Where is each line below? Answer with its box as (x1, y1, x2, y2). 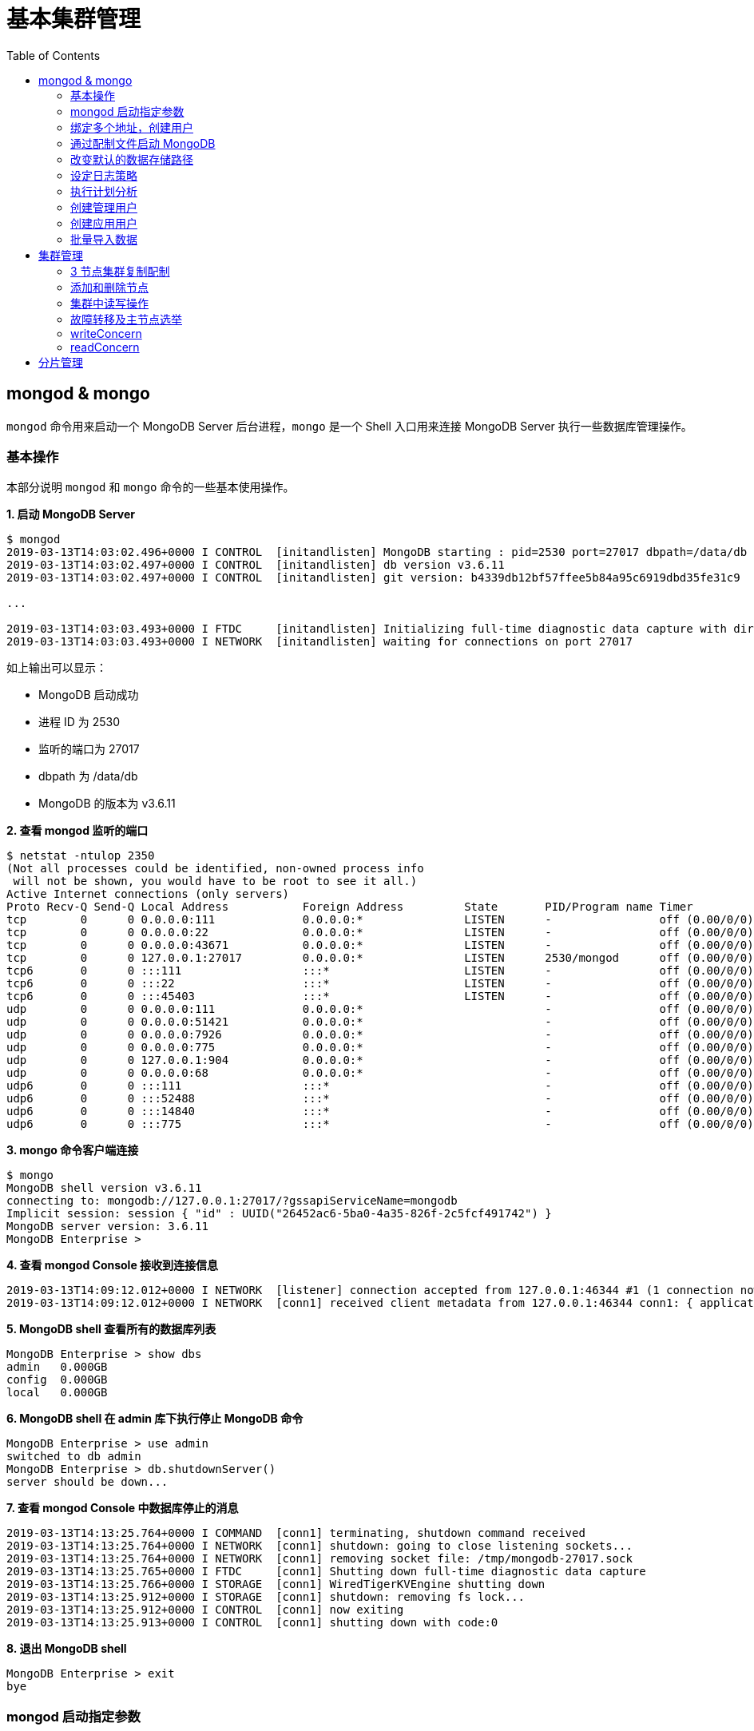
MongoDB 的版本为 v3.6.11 (38, 796, 176, 811)
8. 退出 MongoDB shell (6, 1642, 127, 1656)
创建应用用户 (70, 216, 137, 230)
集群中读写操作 (70, 296, 149, 310)
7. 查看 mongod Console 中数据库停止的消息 (6, 1501, 239, 1515)
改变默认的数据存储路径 (70, 152, 193, 166)
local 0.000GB (6, 1386, 108, 1399)
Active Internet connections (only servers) (6, 887, 290, 901)
